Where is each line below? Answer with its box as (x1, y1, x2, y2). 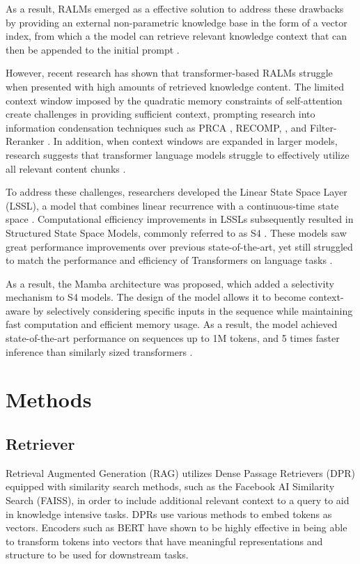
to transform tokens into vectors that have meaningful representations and (6, 533, 323, 548)
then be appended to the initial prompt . (6, 42, 180, 56)
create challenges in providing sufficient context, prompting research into (6, 107, 315, 121)
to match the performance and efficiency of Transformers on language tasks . (6, 253, 333, 267)
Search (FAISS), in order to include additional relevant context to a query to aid (6, 493, 350, 508)
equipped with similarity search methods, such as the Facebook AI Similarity (6, 479, 335, 494)
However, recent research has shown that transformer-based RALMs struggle (6, 65, 333, 80)
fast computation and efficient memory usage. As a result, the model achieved (6, 317, 338, 331)
